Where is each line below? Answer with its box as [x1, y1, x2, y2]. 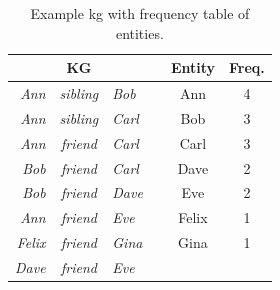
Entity [170, 57, 215, 78]
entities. [115, 22, 164, 43]
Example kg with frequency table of [30, 3, 250, 23]
